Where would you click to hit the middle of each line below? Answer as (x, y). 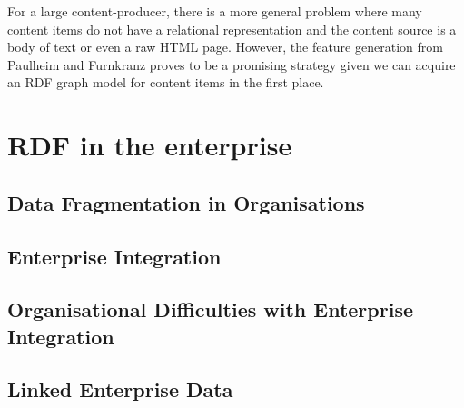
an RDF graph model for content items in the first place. (166, 82)
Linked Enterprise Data (120, 389)
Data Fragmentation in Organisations (186, 202)
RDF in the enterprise (150, 145)
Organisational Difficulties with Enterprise (210, 309)
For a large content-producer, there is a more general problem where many (215, 11)
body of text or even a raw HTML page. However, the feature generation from (225, 47)
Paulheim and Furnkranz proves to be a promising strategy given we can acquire (232, 64)
